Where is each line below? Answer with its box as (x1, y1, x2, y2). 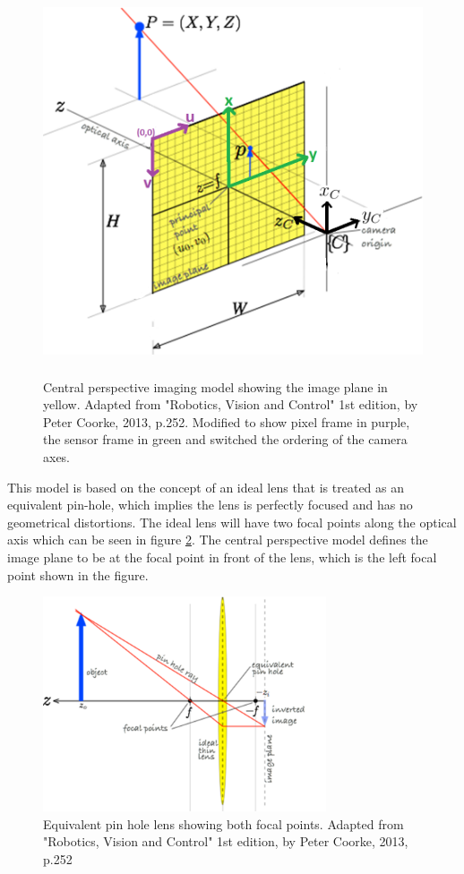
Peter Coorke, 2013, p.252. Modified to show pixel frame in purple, (43, 412, 410, 431)
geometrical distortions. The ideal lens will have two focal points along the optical (7, 512, 457, 531)
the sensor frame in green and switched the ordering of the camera (43, 430, 408, 449)
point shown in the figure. (7, 565, 149, 584)
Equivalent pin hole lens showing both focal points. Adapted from (43, 814, 404, 833)
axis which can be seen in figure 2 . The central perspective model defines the (7, 530, 428, 549)
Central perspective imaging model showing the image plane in (43, 377, 388, 396)
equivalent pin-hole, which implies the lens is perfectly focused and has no (7, 495, 413, 514)
